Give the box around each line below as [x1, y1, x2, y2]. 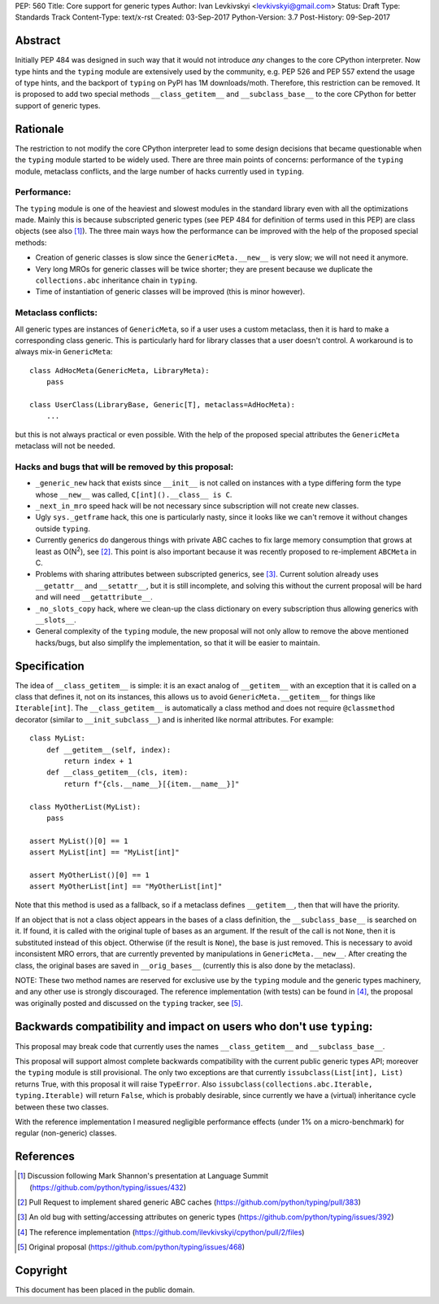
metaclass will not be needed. [15, 441, 115, 451]
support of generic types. [15, 100, 101, 110]
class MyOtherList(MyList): [29, 802, 141, 811]
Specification [15, 659, 85, 673]
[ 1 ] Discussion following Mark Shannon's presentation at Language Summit [17, 1171, 268, 1181]
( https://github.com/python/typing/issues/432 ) [29, 1182, 187, 1192]
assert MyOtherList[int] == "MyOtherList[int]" [29, 882, 223, 891]
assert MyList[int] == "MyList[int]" [29, 848, 180, 857]
